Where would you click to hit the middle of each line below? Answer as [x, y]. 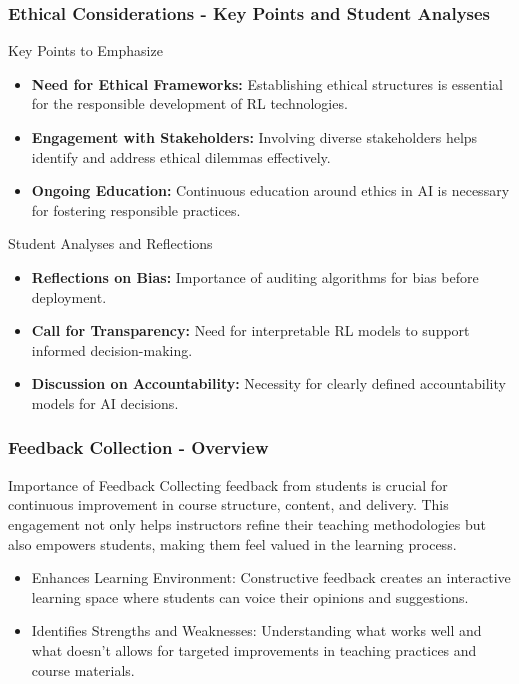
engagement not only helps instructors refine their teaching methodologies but [247, 523]
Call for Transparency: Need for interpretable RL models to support [250, 330]
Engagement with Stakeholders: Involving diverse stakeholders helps [254, 137]
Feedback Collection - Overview [138, 447]
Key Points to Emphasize [85, 50]
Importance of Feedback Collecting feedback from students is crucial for [228, 484]
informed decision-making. [112, 349]
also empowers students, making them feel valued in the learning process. [232, 543]
